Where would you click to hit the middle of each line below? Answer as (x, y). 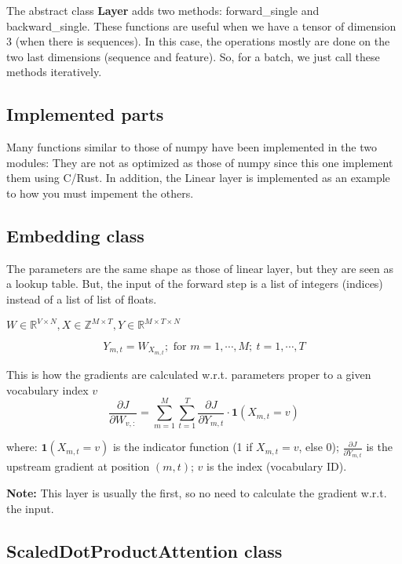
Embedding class (75, 235)
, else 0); (319, 447)
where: (22, 447)
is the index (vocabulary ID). (277, 466)
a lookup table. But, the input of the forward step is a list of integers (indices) (195, 284)
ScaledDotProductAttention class (144, 550)
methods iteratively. (54, 72)
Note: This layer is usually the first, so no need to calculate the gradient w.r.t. (197, 492)
